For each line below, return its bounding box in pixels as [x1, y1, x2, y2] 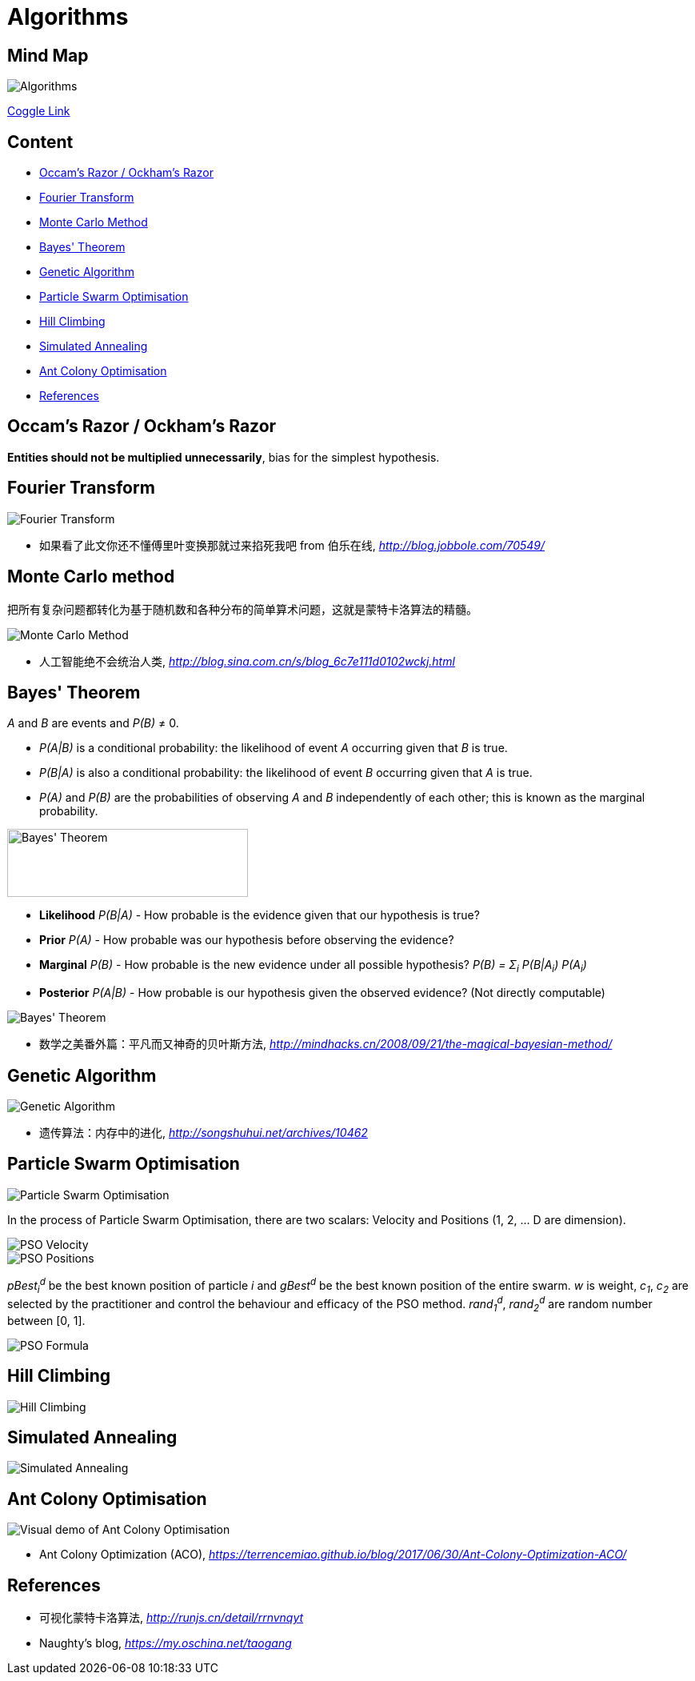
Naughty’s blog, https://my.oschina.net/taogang [39, 1636, 292, 1651]
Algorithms [7, 3, 129, 30]
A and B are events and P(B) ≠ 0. [7, 716, 179, 730]
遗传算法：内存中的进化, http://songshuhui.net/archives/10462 [39, 1126, 368, 1140]
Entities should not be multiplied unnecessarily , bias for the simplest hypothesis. [7, 450, 440, 464]
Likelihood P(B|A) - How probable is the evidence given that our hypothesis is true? [39, 908, 480, 923]
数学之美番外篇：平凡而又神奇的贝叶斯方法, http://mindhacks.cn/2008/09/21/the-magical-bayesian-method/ [39, 1037, 613, 1051]
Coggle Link [7, 104, 70, 118]
